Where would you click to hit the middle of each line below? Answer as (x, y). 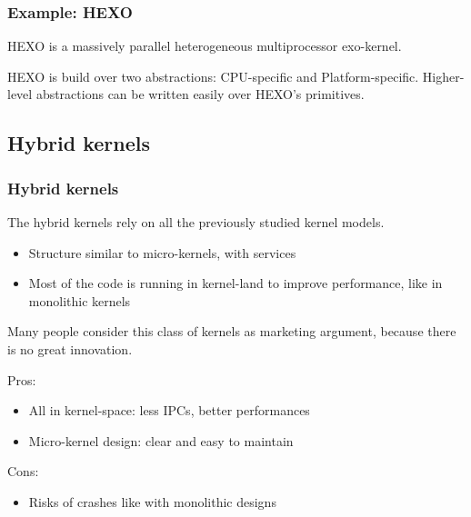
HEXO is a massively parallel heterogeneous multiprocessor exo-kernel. (205, 46)
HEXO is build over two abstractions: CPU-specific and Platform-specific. (213, 76)
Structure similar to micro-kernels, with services (162, 252)
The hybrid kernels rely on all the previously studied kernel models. (196, 222)
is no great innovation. (70, 348)
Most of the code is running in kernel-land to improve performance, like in (235, 283)
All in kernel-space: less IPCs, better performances (169, 410)
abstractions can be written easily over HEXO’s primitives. (200, 94)
